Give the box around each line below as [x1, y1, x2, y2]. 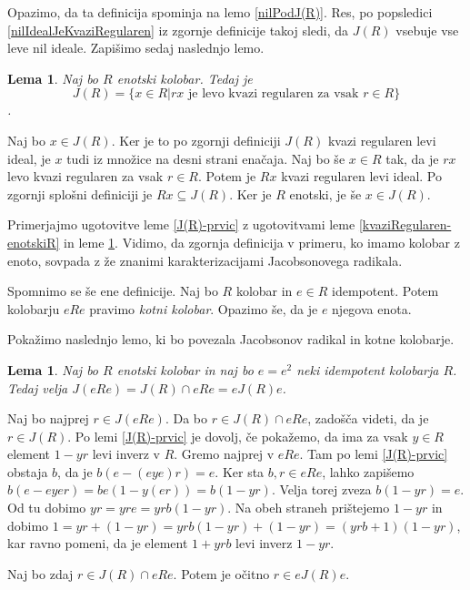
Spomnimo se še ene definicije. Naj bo [7, 281, 218, 300]
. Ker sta [215, 462, 265, 481]
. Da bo [165, 409, 208, 428]
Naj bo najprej [7, 409, 89, 428]
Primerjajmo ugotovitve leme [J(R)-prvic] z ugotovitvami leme [7, 215, 355, 234]
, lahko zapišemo [322, 462, 415, 481]
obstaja [7, 462, 48, 481]
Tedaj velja [7, 378, 68, 397]
